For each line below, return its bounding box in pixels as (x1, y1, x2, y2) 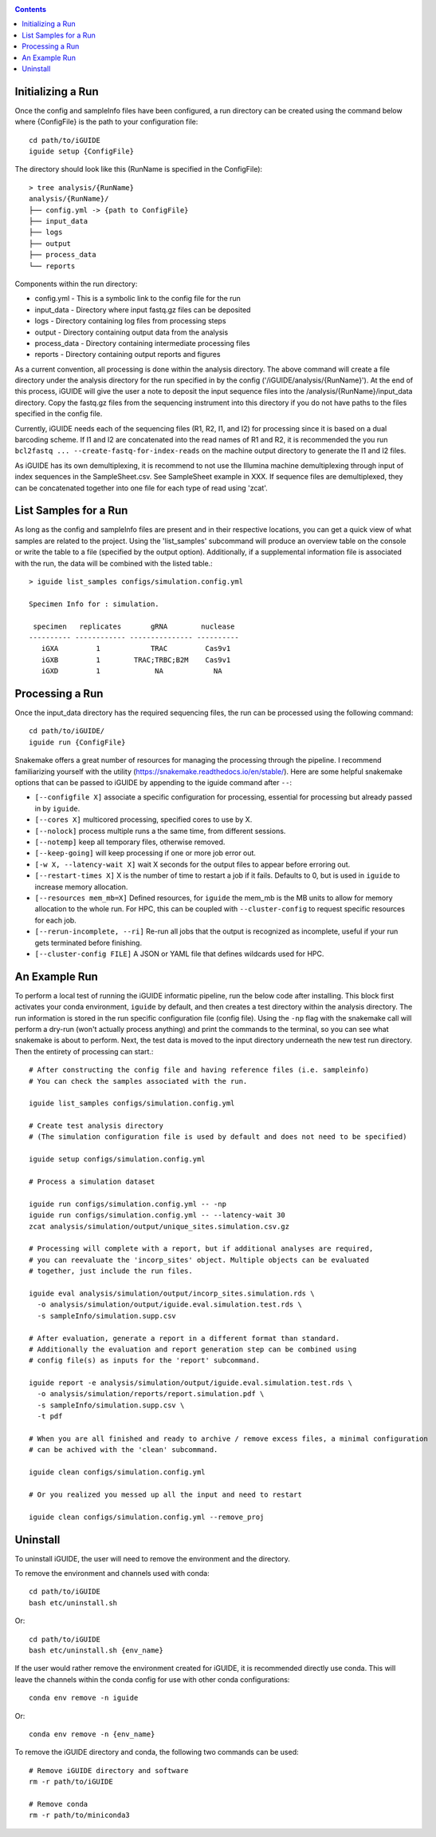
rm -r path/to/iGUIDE (29, 1777, 113, 1787)
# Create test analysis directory (29, 1121, 163, 1130)
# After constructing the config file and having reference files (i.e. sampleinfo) (29, 1065, 370, 1074)
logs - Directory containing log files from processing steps (34, 316, 226, 326)
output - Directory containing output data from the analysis (34, 327, 229, 337)
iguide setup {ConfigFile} (29, 147, 135, 156)
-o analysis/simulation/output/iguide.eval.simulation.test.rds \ (37, 1300, 302, 1309)
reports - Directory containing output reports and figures (34, 350, 221, 359)
